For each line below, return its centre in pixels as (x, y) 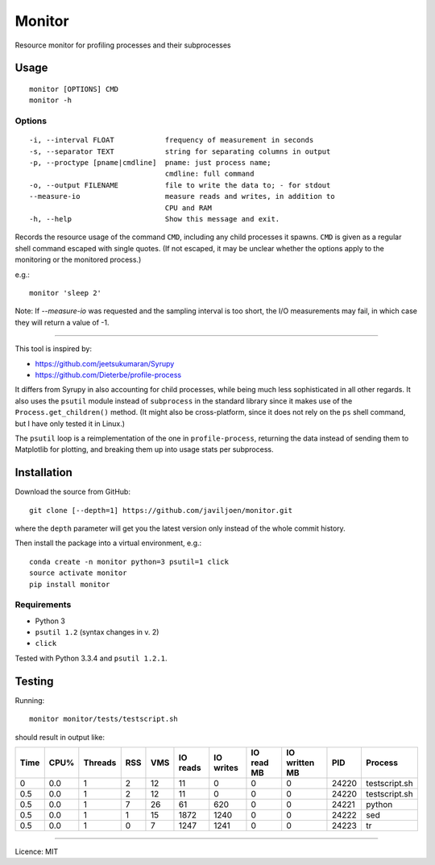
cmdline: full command (209, 174)
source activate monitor (78, 573)
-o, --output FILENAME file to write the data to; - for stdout (180, 185)
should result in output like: (60, 737)
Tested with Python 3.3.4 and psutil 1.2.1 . (91, 658)
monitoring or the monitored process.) (78, 260)
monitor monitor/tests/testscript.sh (104, 719)
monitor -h (51, 100)
